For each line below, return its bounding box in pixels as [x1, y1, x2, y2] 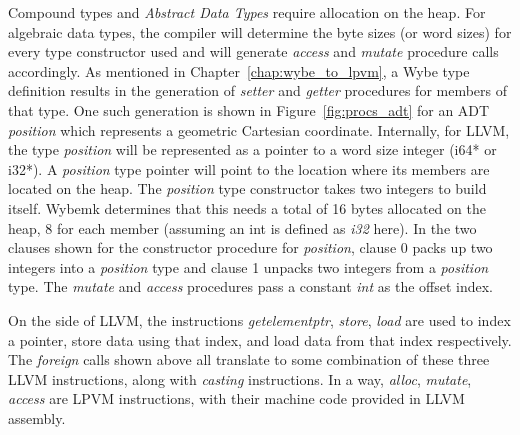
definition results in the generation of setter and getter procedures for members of [8, 80, 508, 101]
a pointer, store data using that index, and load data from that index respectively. [8, 329, 512, 350]
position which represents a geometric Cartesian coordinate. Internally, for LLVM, [8, 119, 510, 140]
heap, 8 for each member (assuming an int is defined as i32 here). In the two [8, 217, 477, 238]
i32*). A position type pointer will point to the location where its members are [8, 158, 490, 179]
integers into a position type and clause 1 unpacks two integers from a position [8, 256, 489, 277]
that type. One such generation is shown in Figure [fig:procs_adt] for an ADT [8, 99, 490, 120]
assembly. [8, 407, 66, 428]
